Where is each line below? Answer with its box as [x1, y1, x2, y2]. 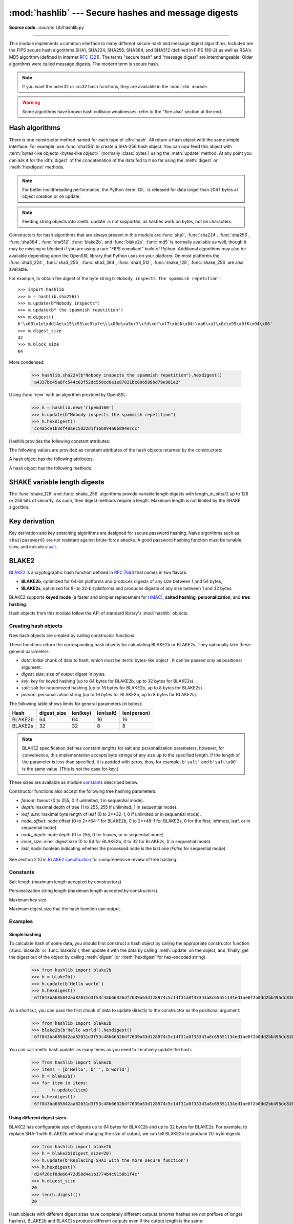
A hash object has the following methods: [9, 465, 93, 471]
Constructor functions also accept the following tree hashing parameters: [9, 788, 157, 794]
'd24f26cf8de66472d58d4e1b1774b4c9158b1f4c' [31, 1171, 140, 1177]
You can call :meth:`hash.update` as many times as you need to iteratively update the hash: [9, 1047, 192, 1053]
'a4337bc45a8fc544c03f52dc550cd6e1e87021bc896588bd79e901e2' [31, 379, 181, 385]
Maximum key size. [9, 896, 48, 903]
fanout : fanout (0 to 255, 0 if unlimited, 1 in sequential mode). [21, 797, 144, 803]
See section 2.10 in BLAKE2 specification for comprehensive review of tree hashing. [9, 856, 178, 862]
